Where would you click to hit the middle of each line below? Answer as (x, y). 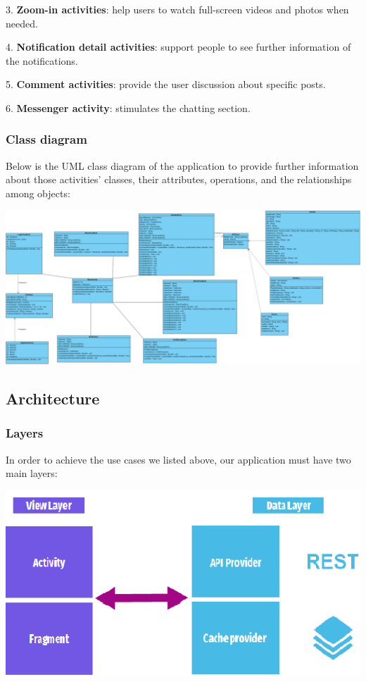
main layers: (32, 473)
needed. (22, 23)
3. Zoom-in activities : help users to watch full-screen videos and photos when (177, 9)
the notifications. (42, 60)
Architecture (53, 398)
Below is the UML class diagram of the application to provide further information (182, 165)
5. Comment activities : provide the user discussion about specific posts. (166, 84)
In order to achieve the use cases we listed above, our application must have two (178, 459)
